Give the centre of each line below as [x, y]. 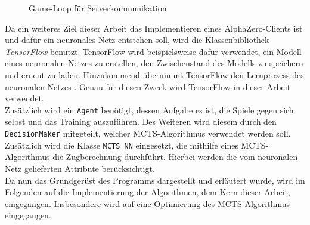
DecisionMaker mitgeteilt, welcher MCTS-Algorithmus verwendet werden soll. [148, 133]
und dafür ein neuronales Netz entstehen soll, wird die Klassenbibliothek [137, 40]
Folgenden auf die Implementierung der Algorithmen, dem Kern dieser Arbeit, [148, 192]
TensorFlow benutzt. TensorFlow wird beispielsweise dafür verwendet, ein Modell [153, 51]
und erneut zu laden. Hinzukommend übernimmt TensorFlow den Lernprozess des [154, 74]
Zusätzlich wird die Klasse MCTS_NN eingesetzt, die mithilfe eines [122, 145]
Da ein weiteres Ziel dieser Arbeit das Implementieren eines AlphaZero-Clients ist [154, 28]
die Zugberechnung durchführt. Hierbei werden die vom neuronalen [175, 157]
